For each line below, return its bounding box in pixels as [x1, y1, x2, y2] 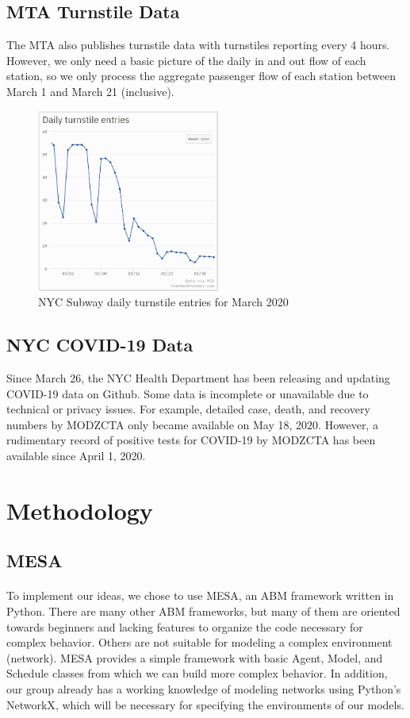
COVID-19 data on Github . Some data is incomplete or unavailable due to [6, 385, 369, 401]
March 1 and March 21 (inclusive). [6, 83, 174, 99]
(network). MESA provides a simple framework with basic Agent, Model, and [6, 649, 383, 666]
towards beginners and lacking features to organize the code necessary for [6, 618, 363, 635]
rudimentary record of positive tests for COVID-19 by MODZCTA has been [6, 432, 376, 448]
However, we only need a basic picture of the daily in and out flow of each [6, 52, 366, 68]
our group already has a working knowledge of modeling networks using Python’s [6, 680, 401, 697]
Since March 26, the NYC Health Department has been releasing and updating [6, 370, 390, 386]
